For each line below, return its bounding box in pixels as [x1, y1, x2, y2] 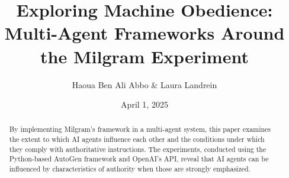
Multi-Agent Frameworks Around [4, 21, 285, 45]
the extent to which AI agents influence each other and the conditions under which [9, 134, 265, 144]
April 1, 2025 [121, 98, 168, 111]
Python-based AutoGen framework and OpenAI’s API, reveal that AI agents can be [9, 154, 269, 164]
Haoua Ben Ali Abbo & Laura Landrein [72, 78, 217, 90]
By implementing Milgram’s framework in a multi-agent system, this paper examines [9, 124, 271, 134]
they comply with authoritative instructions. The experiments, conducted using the [9, 144, 266, 154]
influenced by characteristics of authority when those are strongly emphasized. [9, 164, 251, 174]
